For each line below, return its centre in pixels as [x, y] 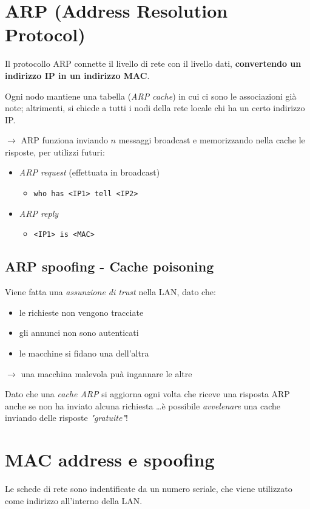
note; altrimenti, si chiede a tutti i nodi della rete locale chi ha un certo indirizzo [155, 108]
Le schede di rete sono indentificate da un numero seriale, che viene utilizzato [149, 489]
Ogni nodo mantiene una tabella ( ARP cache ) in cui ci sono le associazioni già [151, 96]
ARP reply [39, 213]
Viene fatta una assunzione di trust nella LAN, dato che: [110, 292]
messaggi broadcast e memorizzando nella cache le [212, 140]
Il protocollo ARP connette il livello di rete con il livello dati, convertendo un [153, 63]
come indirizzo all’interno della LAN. [74, 500]
